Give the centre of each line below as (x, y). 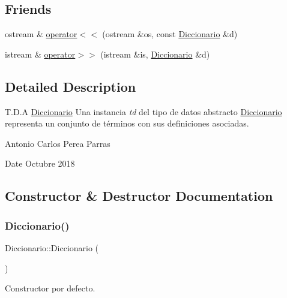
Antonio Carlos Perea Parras (58, 143)
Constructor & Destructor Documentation (139, 196)
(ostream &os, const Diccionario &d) (170, 34)
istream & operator (40, 54)
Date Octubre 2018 (40, 163)
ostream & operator (41, 34)
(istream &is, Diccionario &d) (155, 54)
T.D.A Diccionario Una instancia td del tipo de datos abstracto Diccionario (143, 111)
